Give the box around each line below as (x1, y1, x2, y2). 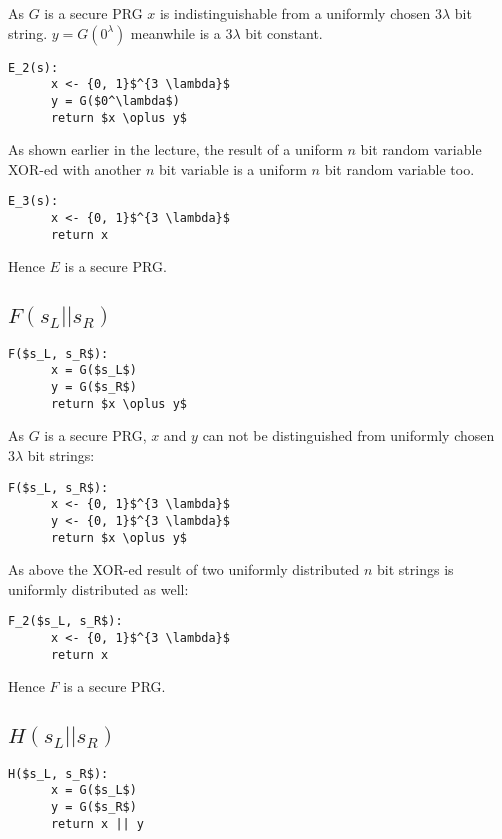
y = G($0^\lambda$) (50, 93, 180, 108)
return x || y (50, 816, 145, 831)
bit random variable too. (324, 158, 475, 179)
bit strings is (377, 559, 454, 580)
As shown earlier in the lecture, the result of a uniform (8, 139, 343, 160)
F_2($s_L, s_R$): (8, 614, 123, 629)
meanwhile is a (130, 22, 221, 43)
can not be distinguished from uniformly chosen (202, 425, 495, 446)
